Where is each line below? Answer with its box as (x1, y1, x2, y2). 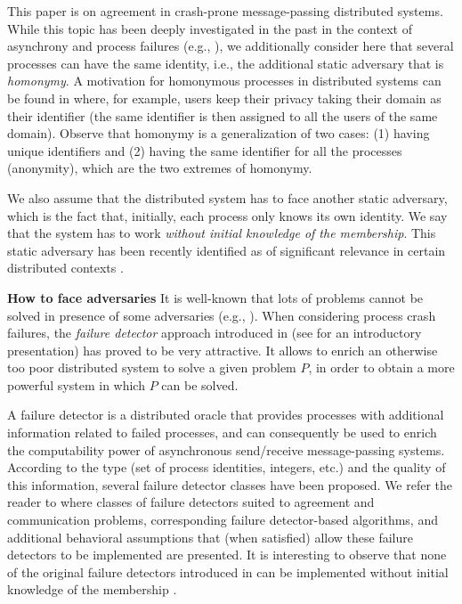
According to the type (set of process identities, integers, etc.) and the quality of (7, 458, 446, 477)
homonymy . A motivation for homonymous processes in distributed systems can (7, 71, 442, 90)
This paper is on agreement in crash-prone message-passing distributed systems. (7, 2, 443, 20)
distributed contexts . (7, 258, 124, 277)
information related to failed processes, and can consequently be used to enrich (7, 423, 437, 442)
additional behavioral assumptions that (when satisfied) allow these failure (7, 527, 413, 546)
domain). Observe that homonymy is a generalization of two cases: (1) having (7, 124, 430, 143)
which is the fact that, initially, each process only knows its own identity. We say (7, 206, 448, 224)
